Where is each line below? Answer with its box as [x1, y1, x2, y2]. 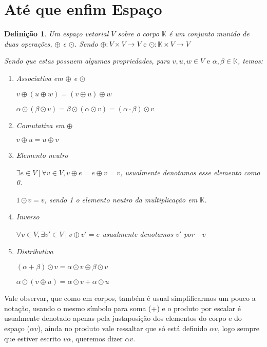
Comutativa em [16, 119, 65, 130]
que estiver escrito [4, 333, 61, 343]
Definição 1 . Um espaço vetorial [4, 28, 109, 39]
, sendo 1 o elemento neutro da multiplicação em [44, 194, 198, 205]
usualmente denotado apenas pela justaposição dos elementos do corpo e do [4, 313, 242, 323]
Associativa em [16, 72, 63, 83]
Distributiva [16, 246, 53, 256]
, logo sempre [217, 323, 259, 334]
